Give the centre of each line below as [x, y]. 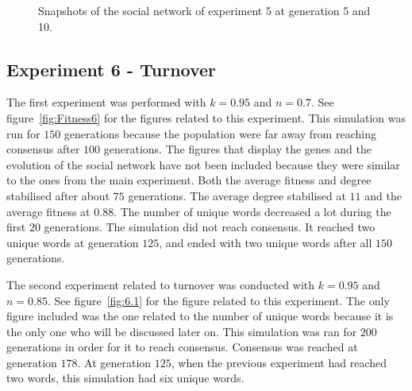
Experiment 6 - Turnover [112, 69]
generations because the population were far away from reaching [220, 133]
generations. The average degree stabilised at [237, 195]
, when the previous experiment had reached [279, 362]
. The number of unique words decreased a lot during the [252, 211]
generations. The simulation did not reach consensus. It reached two [210, 227]
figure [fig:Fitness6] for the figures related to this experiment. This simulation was [206, 117]
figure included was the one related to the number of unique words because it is [200, 316]
